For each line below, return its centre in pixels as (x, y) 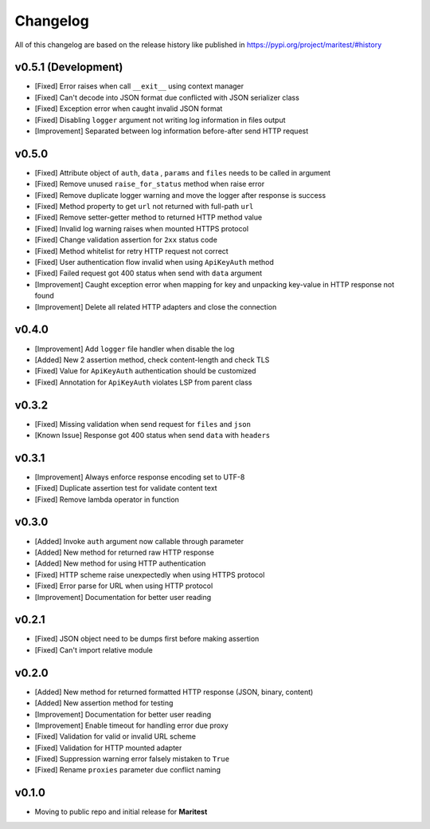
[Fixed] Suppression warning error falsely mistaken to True (132, 759)
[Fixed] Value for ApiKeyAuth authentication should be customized (145, 371)
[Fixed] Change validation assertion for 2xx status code (126, 240)
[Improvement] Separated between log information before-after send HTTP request (172, 131)
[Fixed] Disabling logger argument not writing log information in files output (160, 120)
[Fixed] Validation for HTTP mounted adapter (108, 748)
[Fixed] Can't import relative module (94, 649)
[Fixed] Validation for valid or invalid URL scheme (115, 736)
